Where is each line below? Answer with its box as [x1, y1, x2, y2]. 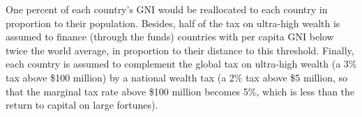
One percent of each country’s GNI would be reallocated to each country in [6, 2, 328, 16]
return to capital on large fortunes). [6, 97, 158, 112]
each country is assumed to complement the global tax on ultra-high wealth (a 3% [6, 56, 357, 71]
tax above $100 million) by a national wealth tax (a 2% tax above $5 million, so [6, 70, 348, 84]
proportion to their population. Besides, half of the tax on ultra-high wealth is [6, 15, 340, 30]
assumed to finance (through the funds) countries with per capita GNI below [6, 29, 334, 44]
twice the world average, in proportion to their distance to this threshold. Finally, [6, 42, 354, 57]
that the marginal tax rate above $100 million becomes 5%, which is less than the [6, 84, 355, 98]
